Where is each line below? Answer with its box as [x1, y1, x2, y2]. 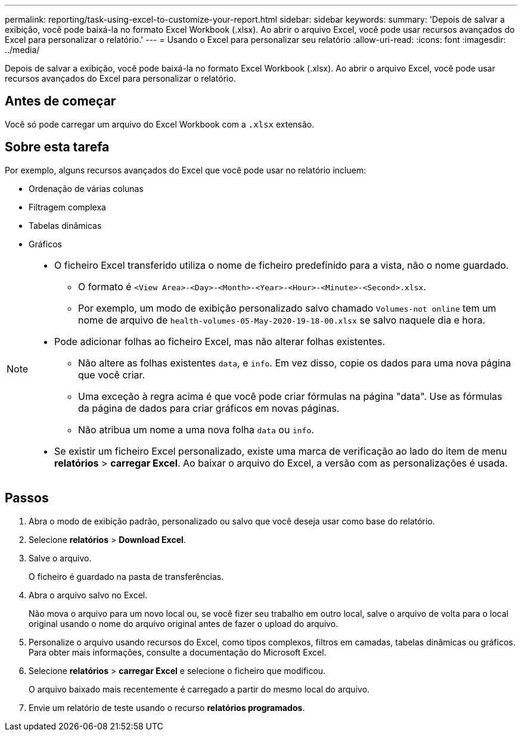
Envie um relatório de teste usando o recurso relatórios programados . [29, 702, 305, 713]
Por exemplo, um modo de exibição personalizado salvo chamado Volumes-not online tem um [78, 302, 496, 314]
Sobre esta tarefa [5, 139, 110, 155]
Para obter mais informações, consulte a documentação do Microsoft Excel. [29, 647, 327, 657]
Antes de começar [5, 94, 116, 109]
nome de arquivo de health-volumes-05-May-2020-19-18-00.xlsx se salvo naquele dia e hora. [78, 313, 486, 326]
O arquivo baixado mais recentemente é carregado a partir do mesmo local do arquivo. [29, 684, 370, 694]
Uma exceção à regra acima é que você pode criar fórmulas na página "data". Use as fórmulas [78, 390, 502, 402]
